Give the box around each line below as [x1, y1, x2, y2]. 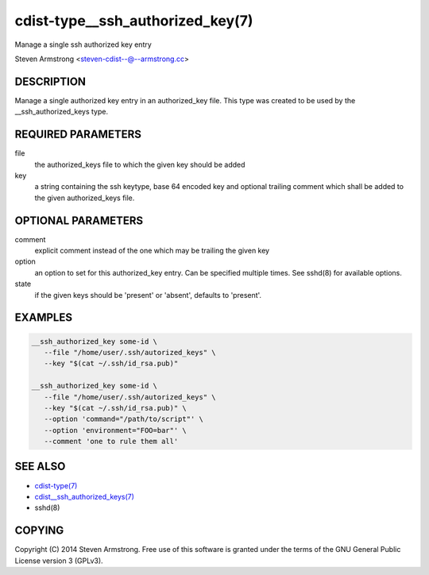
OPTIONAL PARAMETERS [14, 214, 144, 227]
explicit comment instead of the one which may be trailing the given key [34, 246, 270, 255]
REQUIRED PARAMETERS [14, 128, 142, 141]
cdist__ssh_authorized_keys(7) [34, 492, 135, 501]
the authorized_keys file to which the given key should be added [34, 160, 245, 169]
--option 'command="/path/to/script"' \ [44, 415, 204, 424]
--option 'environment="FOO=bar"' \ [44, 426, 187, 434]
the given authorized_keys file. [34, 193, 135, 203]
